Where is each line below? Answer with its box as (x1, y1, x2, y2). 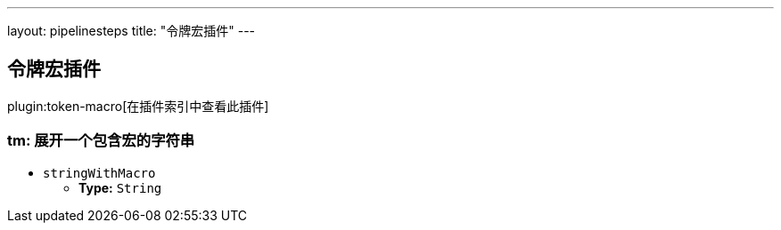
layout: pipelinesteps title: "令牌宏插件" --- (7, 23, 256, 38)
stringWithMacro (43, 165, 156, 180)
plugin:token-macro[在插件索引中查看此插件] (7, 98, 269, 114)
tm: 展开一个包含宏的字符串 (7, 131, 195, 150)
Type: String (78, 179, 162, 195)
